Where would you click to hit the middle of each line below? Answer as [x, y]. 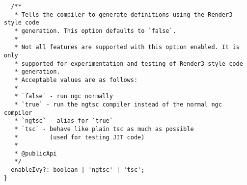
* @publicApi [36, 153]
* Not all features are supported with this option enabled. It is [127, 47]
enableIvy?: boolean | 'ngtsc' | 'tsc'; [78, 170]
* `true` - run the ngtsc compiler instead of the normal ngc [118, 104]
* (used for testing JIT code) [80, 137]
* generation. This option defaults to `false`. [95, 31]
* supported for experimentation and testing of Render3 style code [129, 64]
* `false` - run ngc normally [64, 96]
